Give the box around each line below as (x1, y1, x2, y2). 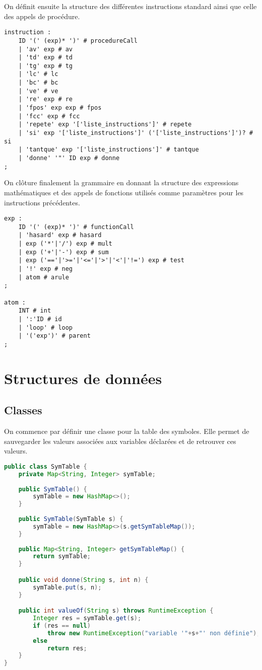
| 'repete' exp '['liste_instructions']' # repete (18, 121, 192, 128)
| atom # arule (18, 273, 69, 281)
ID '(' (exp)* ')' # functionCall (18, 223, 134, 231)
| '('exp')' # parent (18, 332, 91, 340)
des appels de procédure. (4, 11, 80, 21)
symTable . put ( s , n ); (33, 583, 102, 591)
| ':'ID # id (18, 316, 62, 323)
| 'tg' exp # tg (18, 62, 73, 69)
